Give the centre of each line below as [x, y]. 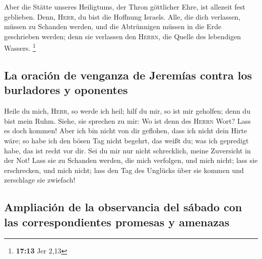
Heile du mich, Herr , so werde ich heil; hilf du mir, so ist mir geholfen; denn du [127, 111]
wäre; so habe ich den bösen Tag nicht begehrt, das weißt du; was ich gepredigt [126, 140]
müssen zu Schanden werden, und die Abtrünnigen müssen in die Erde [113, 26]
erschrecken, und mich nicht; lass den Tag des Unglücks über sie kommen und [124, 170]
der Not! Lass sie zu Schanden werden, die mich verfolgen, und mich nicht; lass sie [131, 160]
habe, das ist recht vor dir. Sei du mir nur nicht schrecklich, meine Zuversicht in [127, 150]
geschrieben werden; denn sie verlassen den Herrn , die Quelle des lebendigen [123, 36]
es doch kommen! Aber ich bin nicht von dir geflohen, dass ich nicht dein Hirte [126, 131]
